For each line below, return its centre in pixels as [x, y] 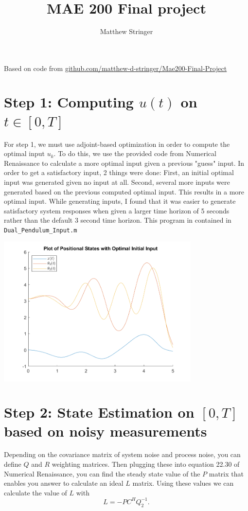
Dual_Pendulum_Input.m [41, 230]
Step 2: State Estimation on [99, 412]
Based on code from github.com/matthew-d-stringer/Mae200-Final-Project [115, 68]
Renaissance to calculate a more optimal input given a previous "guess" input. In [124, 163]
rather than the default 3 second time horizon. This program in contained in [118, 220]
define [13, 464]
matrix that [226, 473]
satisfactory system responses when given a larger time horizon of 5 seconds [117, 210]
